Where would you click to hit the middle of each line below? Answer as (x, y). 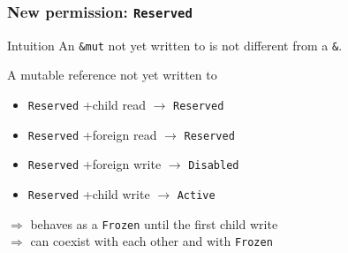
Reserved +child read (87, 105)
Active (196, 195)
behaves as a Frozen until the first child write (154, 223)
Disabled (214, 166)
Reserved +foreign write (95, 164)
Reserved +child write (89, 194)
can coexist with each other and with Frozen (151, 241)
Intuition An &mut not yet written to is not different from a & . (175, 45)
